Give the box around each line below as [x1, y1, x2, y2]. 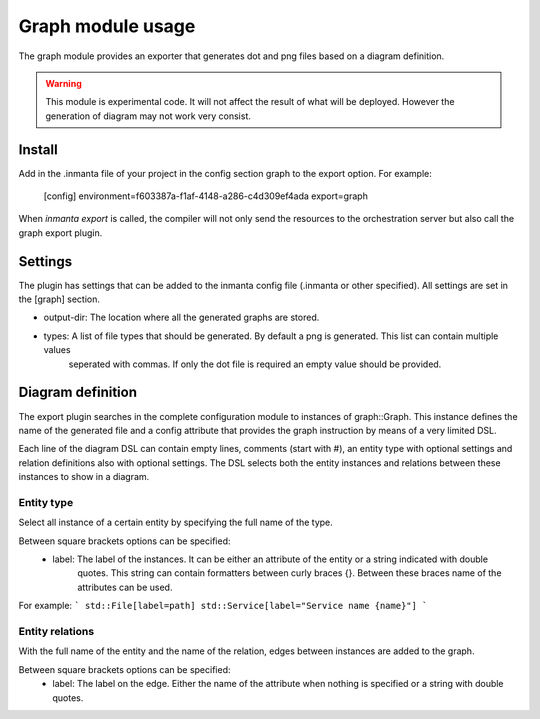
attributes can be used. [77, 581, 173, 593]
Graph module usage [18, 15, 196, 37]
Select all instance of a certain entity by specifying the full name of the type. [18, 516, 334, 529]
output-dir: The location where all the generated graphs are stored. [43, 311, 320, 324]
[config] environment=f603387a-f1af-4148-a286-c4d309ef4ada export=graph [43, 190, 369, 202]
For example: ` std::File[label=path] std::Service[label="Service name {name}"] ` [18, 600, 428, 612]
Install [18, 141, 59, 158]
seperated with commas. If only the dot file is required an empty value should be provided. [68, 358, 442, 370]
